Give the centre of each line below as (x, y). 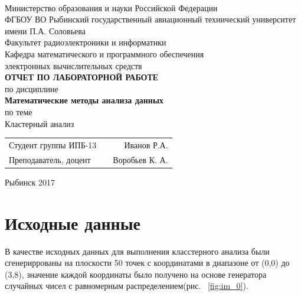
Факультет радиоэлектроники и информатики (86, 42)
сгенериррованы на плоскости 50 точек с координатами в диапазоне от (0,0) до (147, 263)
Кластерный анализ (40, 123)
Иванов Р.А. (146, 144)
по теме (19, 111)
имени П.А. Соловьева (45, 30)
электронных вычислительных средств (73, 65)
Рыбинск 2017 (30, 182)
